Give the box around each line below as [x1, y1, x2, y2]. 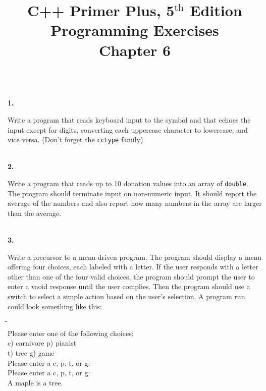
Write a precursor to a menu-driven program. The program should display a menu [8, 251, 262, 262]
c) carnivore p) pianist [8, 338, 77, 348]
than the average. [8, 207, 62, 218]
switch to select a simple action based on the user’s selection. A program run [8, 291, 245, 301]
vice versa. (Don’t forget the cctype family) [8, 134, 143, 145]
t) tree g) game [8, 347, 55, 358]
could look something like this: [8, 301, 102, 311]
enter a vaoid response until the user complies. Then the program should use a [8, 281, 250, 292]
